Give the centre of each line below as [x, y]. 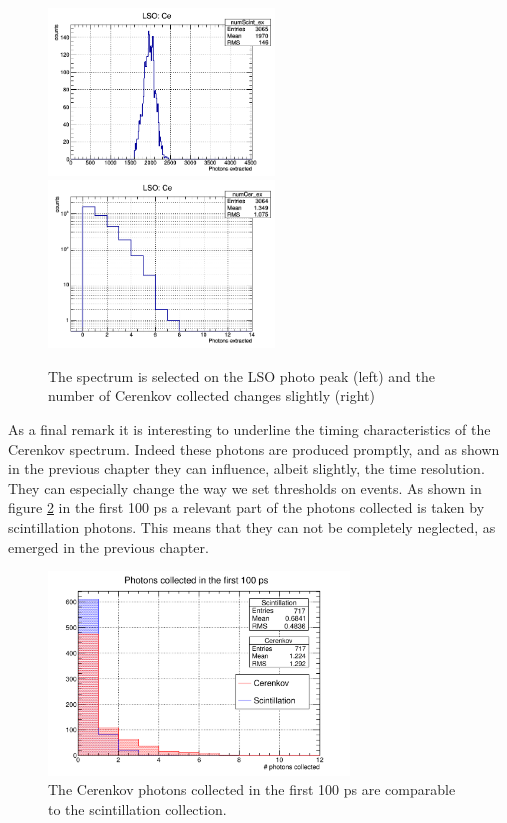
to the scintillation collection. [137, 808]
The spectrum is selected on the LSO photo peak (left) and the [242, 375]
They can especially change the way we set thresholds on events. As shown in [245, 487]
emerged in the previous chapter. [108, 546]
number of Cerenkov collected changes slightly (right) [211, 395]
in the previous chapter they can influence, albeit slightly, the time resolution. [246, 468]
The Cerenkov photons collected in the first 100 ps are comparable [252, 789]
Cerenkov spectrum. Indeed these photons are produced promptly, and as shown [254, 448]
